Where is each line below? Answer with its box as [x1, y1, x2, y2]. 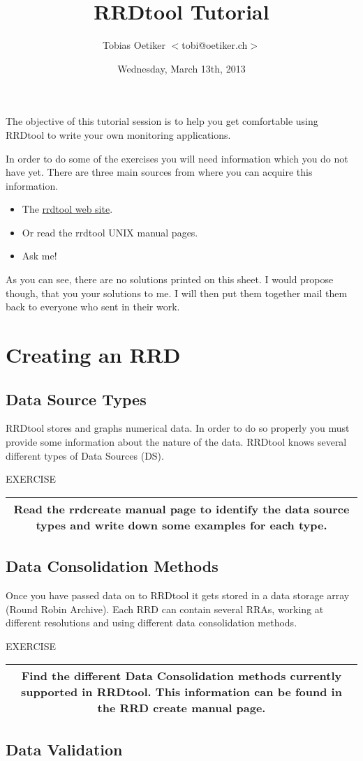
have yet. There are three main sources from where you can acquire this [6, 165, 313, 179]
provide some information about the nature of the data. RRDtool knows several [6, 435, 347, 449]
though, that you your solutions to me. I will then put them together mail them [6, 285, 348, 300]
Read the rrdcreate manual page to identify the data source [13, 500, 350, 517]
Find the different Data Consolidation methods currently [21, 668, 342, 684]
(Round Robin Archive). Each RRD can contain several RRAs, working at [6, 601, 324, 616]
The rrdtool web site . [22, 202, 113, 216]
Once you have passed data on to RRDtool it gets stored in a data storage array [6, 588, 350, 602]
